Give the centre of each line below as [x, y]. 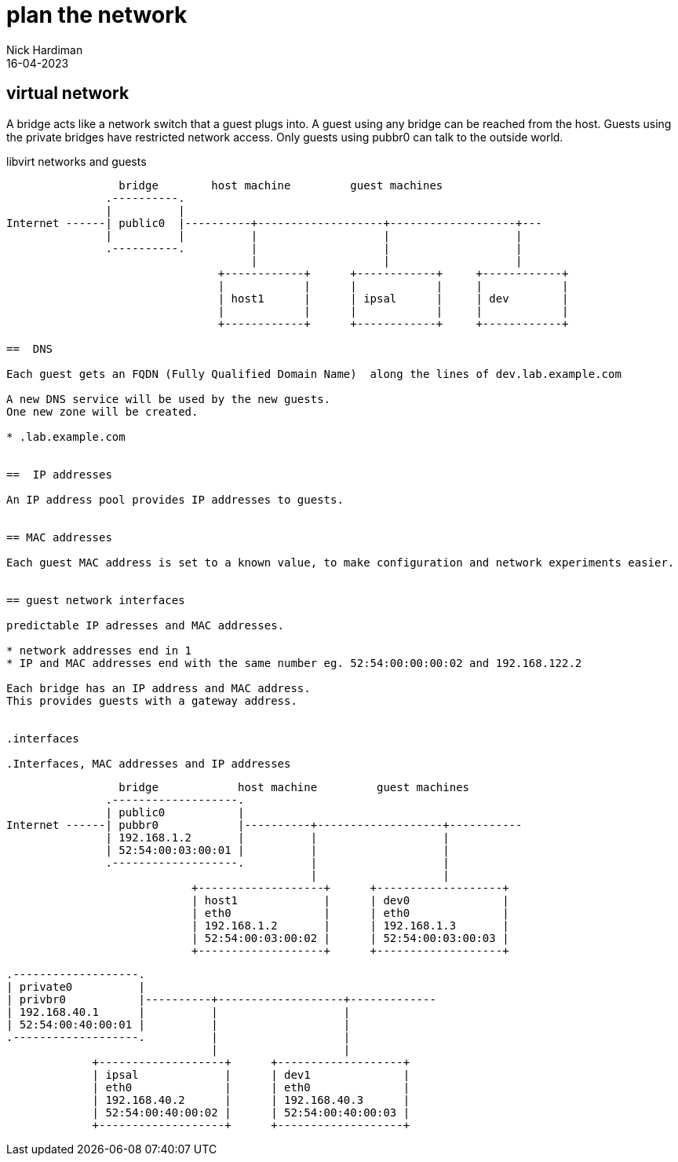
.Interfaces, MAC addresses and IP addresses [149, 763]
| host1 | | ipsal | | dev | [393, 298]
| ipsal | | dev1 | [251, 1074]
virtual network [68, 93]
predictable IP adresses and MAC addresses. [146, 625]
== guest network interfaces [96, 600]
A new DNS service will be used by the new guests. [169, 399]
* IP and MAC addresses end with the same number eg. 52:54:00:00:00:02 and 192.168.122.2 [294, 663]
